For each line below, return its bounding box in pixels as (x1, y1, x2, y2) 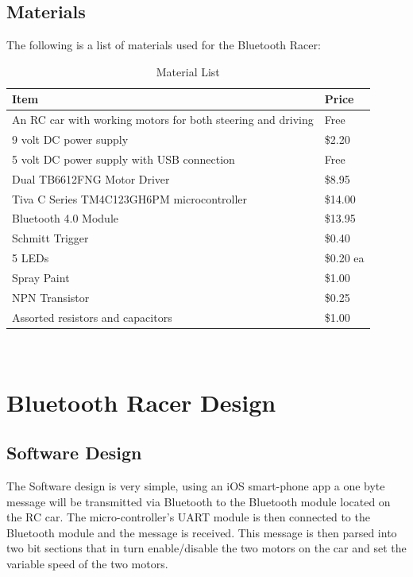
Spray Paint (12, 269, 70, 285)
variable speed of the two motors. (6, 555, 168, 571)
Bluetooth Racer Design (6, 385, 276, 418)
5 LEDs (12, 250, 49, 266)
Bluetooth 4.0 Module (12, 210, 118, 227)
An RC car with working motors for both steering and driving (12, 111, 314, 128)
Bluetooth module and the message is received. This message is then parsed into (6, 524, 397, 540)
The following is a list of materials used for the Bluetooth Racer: (6, 37, 321, 53)
